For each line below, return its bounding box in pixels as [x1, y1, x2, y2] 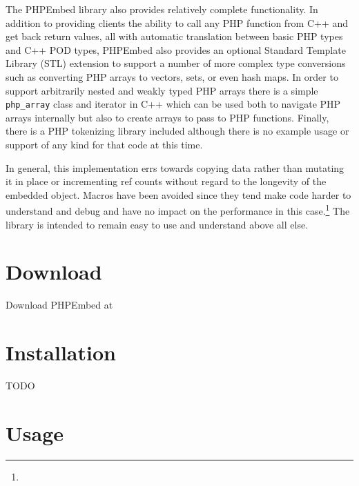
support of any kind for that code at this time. [6, 137, 203, 151]
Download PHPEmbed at [6, 298, 113, 312]
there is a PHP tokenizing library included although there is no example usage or [6, 124, 349, 138]
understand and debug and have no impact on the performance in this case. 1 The [6, 202, 350, 218]
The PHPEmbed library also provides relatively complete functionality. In [6, 2, 318, 16]
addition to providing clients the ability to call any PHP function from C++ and [6, 15, 349, 30]
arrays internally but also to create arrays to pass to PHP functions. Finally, [6, 110, 329, 124]
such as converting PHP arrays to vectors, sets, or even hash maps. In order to [6, 69, 338, 84]
